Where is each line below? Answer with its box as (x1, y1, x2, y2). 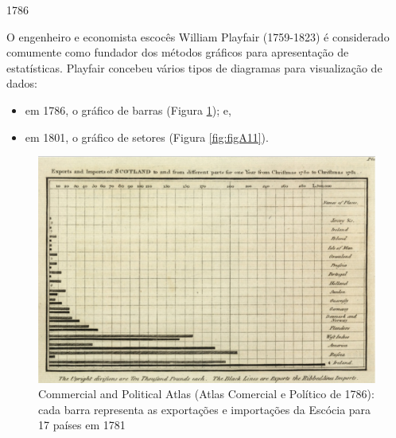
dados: (6, 75, 37, 92)
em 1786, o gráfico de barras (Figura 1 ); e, (25, 101, 231, 118)
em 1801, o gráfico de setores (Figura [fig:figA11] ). (25, 128, 269, 145)
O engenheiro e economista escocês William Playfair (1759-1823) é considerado (6, 28, 390, 45)
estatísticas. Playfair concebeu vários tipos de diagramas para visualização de (6, 59, 382, 76)
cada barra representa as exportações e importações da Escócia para (38, 401, 371, 417)
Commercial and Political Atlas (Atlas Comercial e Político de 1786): (38, 385, 375, 402)
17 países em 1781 (38, 416, 126, 433)
